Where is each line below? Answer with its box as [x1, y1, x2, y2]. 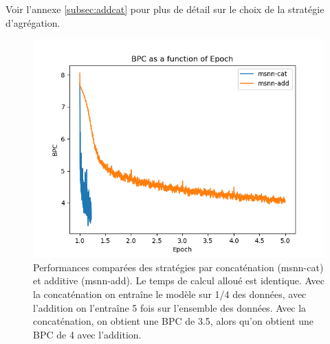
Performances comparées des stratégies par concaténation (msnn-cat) [33, 260, 324, 274]
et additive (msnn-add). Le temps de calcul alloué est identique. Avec [33, 273, 324, 288]
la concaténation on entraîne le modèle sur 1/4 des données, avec [33, 286, 307, 301]
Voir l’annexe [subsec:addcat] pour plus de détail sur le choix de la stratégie [5, 2, 324, 16]
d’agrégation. [5, 15, 60, 30]
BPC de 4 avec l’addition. [33, 327, 142, 341]
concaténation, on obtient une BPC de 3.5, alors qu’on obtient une [33, 314, 314, 328]
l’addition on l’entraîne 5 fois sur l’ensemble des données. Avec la [33, 300, 307, 314]
